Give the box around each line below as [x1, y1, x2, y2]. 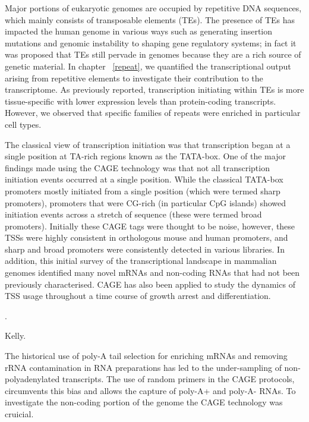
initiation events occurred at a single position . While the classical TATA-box [5, 173, 283, 185]
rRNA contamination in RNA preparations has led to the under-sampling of [5, 361, 282, 373]
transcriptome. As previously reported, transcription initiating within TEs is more [5, 83, 304, 96]
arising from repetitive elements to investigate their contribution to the [5, 71, 263, 84]
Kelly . [5, 329, 26, 342]
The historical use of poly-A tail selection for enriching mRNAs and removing [5, 349, 288, 362]
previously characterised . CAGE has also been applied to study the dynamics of [5, 278, 295, 290]
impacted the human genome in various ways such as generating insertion [5, 25, 273, 37]
